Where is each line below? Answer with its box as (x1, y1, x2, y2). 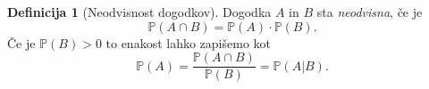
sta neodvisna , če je (316, 3, 423, 20)
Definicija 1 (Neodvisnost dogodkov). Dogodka (7, 3, 272, 20)
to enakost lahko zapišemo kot (105, 33, 272, 52)
